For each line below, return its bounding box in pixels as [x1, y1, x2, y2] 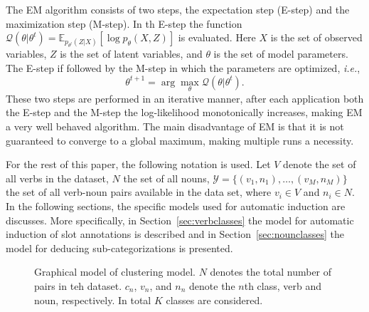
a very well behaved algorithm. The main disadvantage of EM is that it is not [6, 118, 344, 133]
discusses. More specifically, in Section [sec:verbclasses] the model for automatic [6, 212, 354, 227]
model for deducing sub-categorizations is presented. [6, 240, 233, 255]
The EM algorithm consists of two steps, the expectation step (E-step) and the [6, 2, 350, 16]
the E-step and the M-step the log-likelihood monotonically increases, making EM [6, 105, 363, 120]
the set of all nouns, [123, 170, 210, 185]
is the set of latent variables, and [60, 46, 203, 61]
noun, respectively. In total [34, 292, 151, 307]
